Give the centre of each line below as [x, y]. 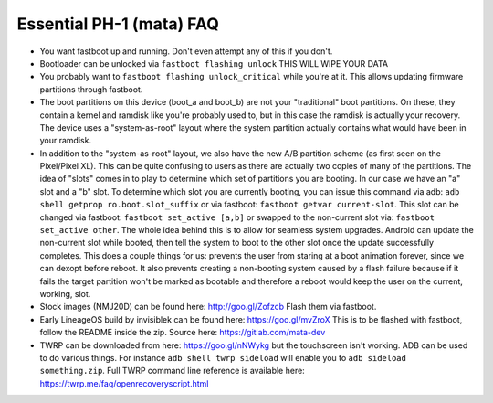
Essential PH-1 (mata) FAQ [118, 24]
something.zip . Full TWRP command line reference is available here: [172, 371]
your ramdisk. [65, 141]
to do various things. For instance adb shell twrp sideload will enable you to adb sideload [223, 357]
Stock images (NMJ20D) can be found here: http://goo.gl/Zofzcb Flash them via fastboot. [208, 307]
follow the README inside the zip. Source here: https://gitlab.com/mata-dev [183, 333]
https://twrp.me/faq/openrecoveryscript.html [124, 383]
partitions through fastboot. [91, 89]
